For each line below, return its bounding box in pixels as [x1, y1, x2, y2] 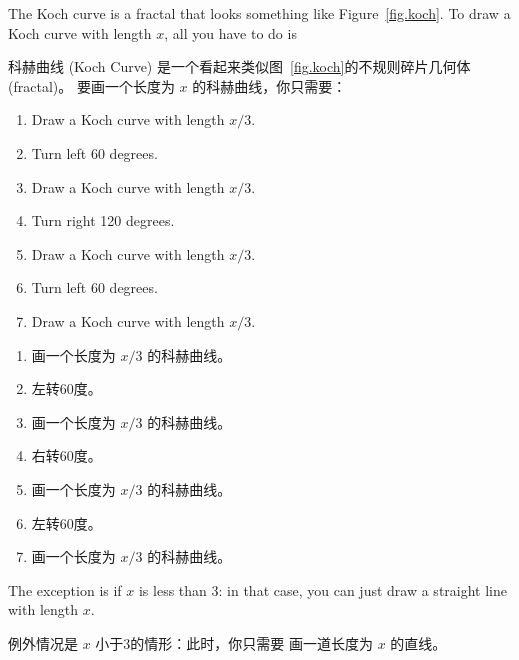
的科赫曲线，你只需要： [192, 75, 347, 96]
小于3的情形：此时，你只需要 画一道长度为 [95, 632, 374, 653]
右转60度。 [31, 445, 102, 466]
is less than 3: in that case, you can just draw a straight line [138, 579, 507, 600]
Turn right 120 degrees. [31, 210, 175, 231]
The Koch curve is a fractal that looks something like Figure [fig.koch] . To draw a [8, 3, 511, 23]
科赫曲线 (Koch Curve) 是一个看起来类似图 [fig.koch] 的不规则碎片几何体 [8, 56, 471, 77]
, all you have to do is [164, 22, 297, 43]
